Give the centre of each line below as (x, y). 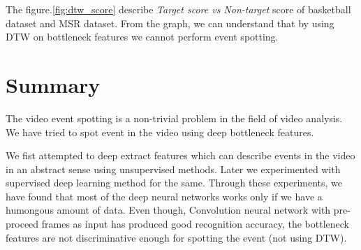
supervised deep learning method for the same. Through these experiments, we (174, 183)
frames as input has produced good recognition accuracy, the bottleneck (195, 224)
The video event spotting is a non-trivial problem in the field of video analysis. (174, 118)
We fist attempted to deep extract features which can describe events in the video (180, 155)
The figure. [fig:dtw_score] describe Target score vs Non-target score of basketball (178, 9)
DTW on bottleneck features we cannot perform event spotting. (142, 37)
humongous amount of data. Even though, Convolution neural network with (168, 210)
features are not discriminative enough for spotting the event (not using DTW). (176, 237)
